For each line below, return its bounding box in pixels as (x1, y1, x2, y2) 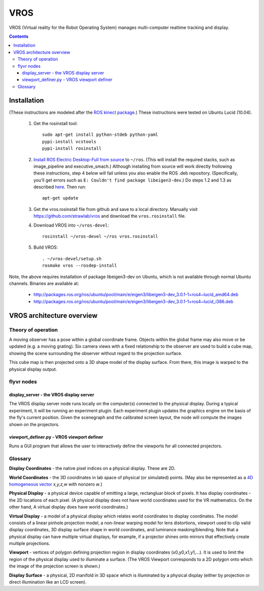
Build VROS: (33, 244, 58, 250)
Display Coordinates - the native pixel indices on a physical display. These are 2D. (9, 465, 176, 471)
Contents (9, 33, 29, 39)
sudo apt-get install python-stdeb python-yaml (42, 132, 158, 137)
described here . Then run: (33, 184, 87, 190)
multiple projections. (9, 540, 50, 546)
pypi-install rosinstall (42, 146, 102, 152)
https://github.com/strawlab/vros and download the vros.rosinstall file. (33, 213, 186, 219)
